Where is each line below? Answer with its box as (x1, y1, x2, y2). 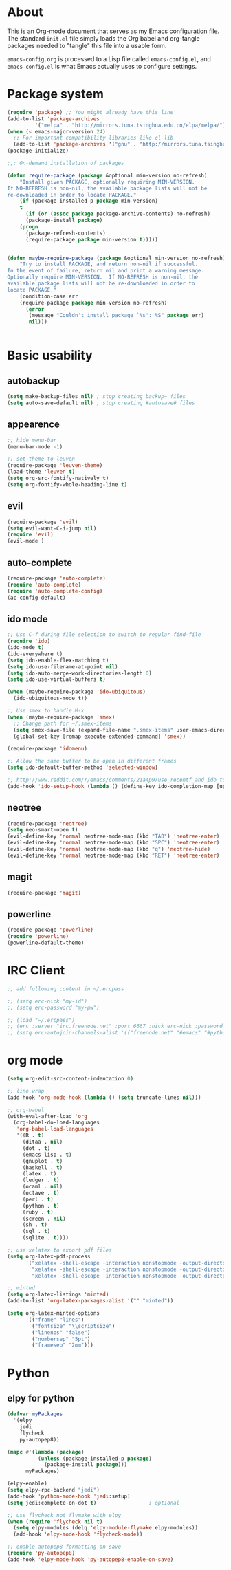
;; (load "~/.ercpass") (7, 1016, 76, 1023)
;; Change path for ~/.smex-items (13, 720, 112, 727)
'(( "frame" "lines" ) (25, 1316, 85, 1323)
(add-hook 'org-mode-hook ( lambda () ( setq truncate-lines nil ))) (7, 1094, 201, 1101)
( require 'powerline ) (7, 933, 69, 940)
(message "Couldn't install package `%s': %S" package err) (28, 312, 205, 319)
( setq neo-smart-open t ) (7, 827, 78, 833)
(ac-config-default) (7, 594, 67, 601)
